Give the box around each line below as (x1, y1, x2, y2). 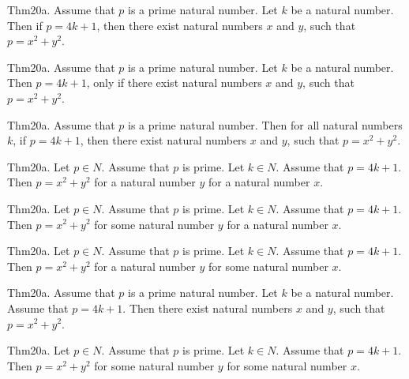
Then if (7, 17, 43, 33)
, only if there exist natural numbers (86, 74, 262, 91)
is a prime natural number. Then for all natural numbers (128, 116, 403, 133)
